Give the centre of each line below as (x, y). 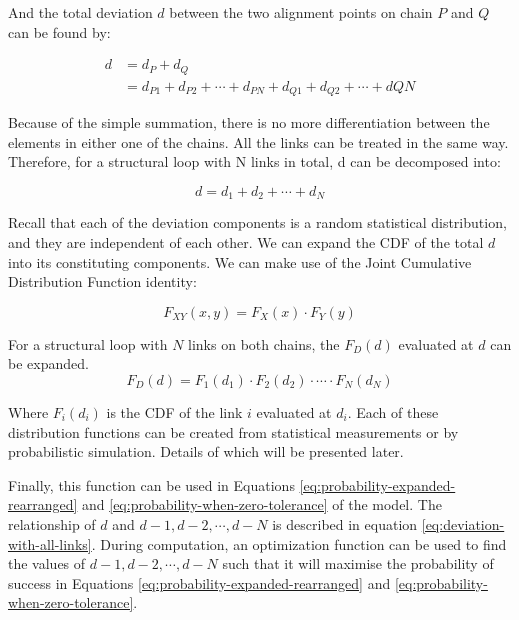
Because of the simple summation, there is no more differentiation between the (249, 122)
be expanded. (48, 363)
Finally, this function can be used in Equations (151, 484)
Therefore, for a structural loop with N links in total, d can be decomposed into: (254, 161)
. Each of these (393, 411)
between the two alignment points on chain (301, 12)
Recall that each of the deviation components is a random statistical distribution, (257, 222)
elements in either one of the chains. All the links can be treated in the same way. (258, 141)
